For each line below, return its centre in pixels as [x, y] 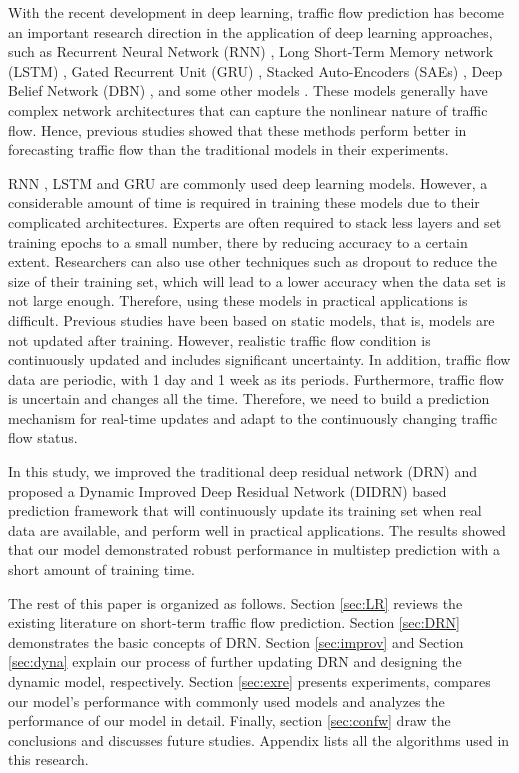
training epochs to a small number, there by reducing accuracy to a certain [238, 241]
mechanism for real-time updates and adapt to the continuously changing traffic [253, 417]
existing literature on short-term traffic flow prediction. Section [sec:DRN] [234, 622]
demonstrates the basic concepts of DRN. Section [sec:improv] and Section [236, 641]
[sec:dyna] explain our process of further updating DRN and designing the [235, 661]
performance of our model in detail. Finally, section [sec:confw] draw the [229, 720]
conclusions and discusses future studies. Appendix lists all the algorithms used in [259, 739]
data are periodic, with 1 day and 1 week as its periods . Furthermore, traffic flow [256, 378]
